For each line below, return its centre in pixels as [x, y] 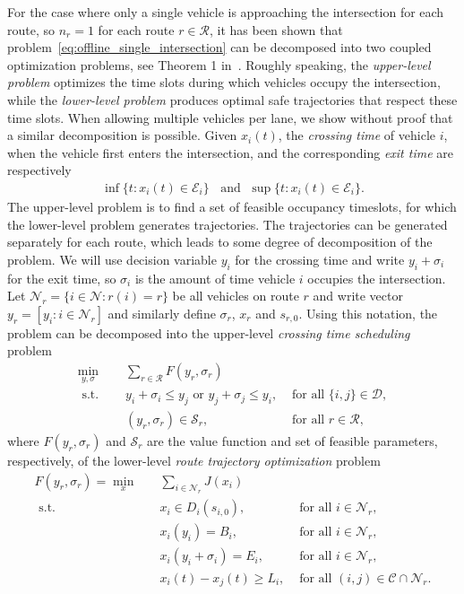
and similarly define [162, 313]
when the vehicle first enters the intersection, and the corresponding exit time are [230, 152]
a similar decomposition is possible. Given [122, 135]
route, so [31, 29]
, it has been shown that [276, 29]
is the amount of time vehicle [215, 278]
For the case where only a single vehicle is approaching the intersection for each [226, 12]
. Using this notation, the [368, 313]
